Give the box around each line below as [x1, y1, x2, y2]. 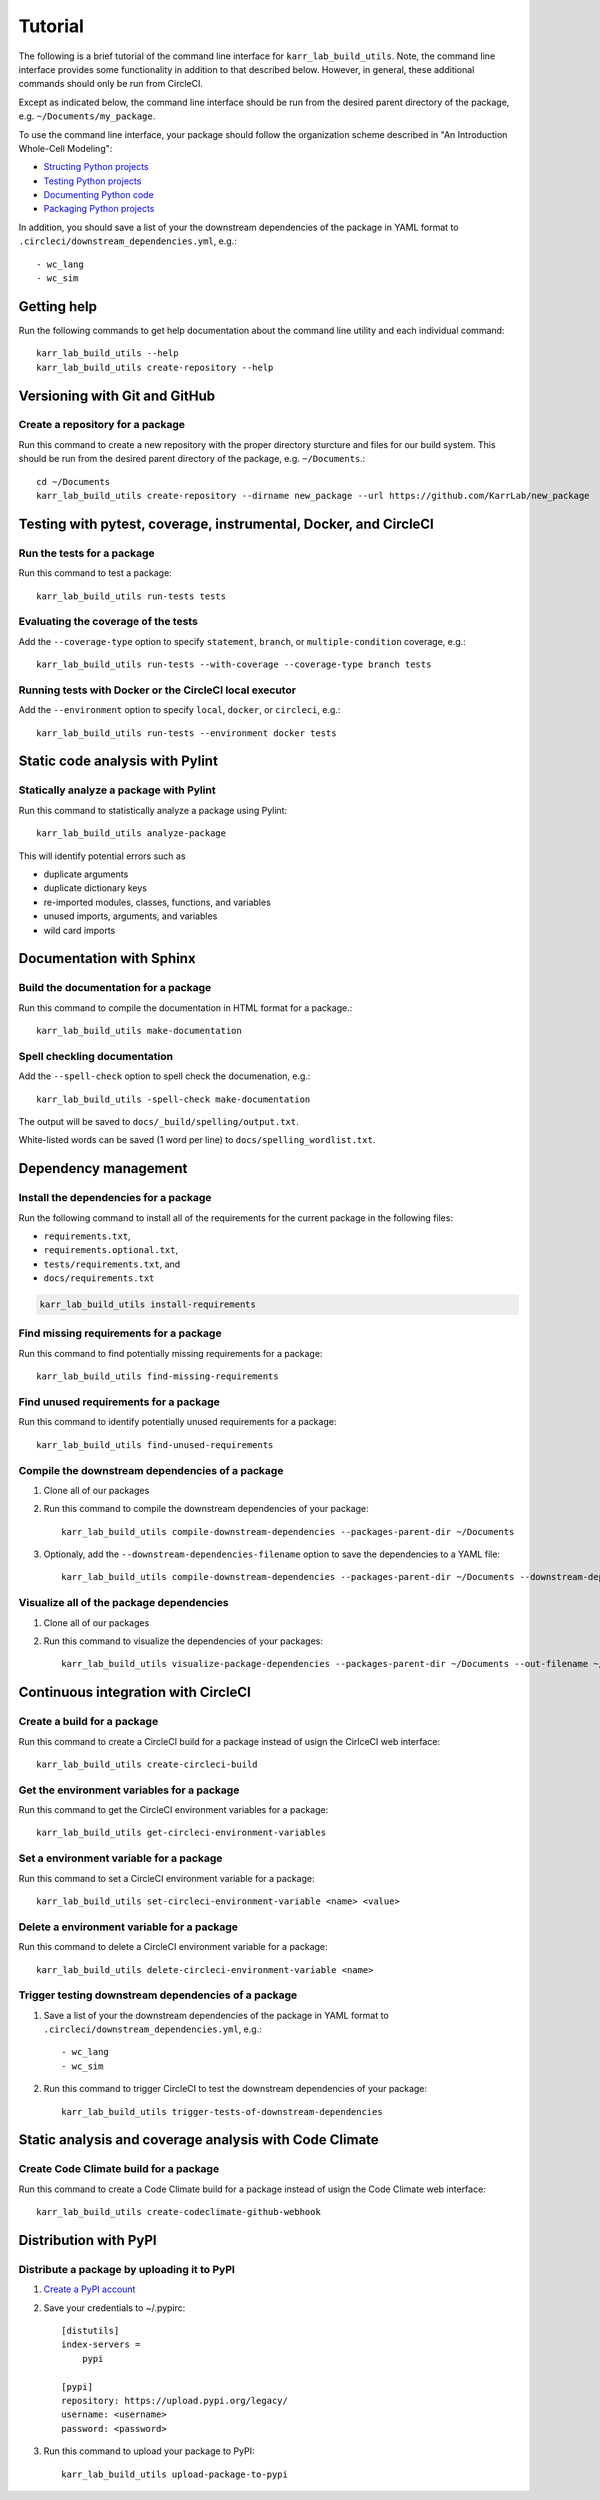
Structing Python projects [43, 161, 149, 173]
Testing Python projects [43, 175, 142, 187]
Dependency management [18, 1160, 188, 1177]
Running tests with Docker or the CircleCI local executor [18, 683, 297, 697]
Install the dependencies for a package [18, 1191, 212, 1205]
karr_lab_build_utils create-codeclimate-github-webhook [36, 2206, 322, 2218]
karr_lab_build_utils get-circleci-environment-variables [36, 1827, 327, 1839]
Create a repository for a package [18, 418, 185, 432]
